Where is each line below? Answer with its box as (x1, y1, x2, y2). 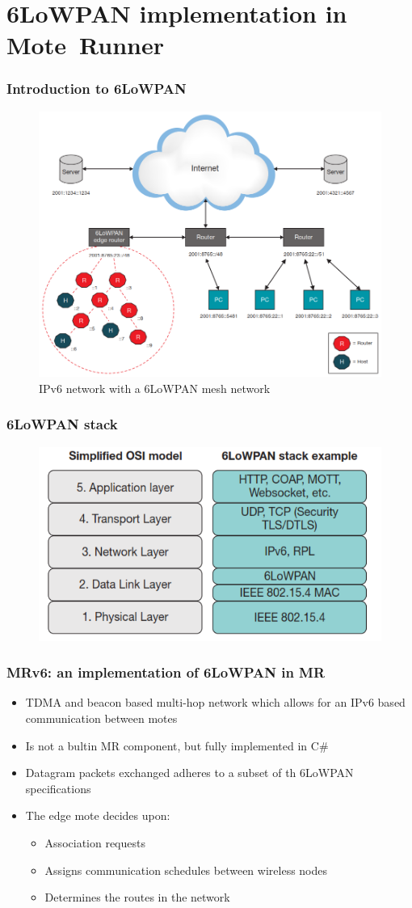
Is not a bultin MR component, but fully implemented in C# (25, 737, 329, 754)
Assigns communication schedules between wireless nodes (44, 861, 328, 878)
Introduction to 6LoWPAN (6, 78, 187, 99)
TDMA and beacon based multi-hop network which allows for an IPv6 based (25, 694, 406, 711)
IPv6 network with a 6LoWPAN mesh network (39, 379, 271, 396)
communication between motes (25, 710, 178, 727)
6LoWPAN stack (6, 414, 118, 434)
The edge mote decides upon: (25, 807, 170, 824)
